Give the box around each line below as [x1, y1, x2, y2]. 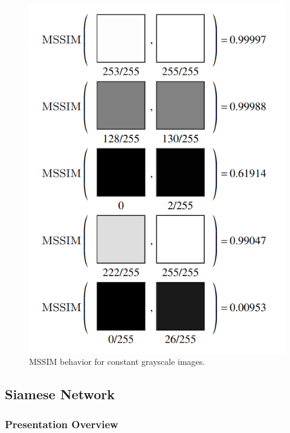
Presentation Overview [5, 416, 118, 431]
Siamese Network [5, 385, 115, 403]
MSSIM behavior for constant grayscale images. [29, 355, 205, 368]
